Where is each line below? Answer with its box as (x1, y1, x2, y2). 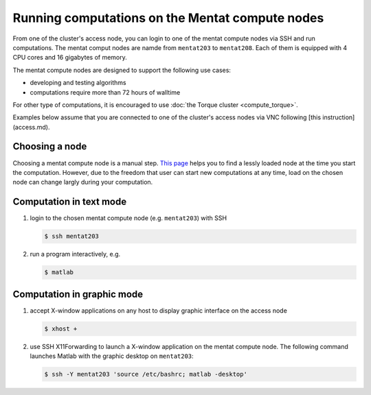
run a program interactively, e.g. (30, 250, 121, 259)
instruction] (322, 113, 355, 121)
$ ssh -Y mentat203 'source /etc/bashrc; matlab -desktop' (44, 370, 247, 379)
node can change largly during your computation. (12, 178, 153, 187)
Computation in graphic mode (12, 288, 144, 300)
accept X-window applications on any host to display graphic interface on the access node (30, 306, 288, 315)
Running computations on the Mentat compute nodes (12, 10, 324, 25)
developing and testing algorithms (30, 79, 126, 87)
